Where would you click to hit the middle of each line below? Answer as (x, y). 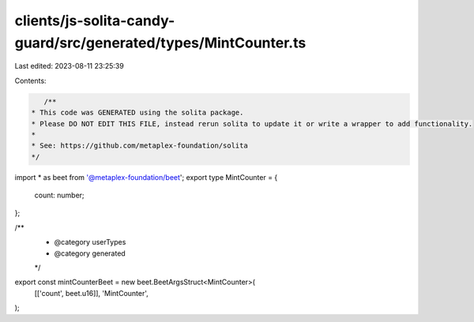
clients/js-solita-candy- (95, 21)
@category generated (90, 253)
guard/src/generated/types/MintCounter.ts (160, 43)
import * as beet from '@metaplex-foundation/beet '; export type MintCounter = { (146, 177)
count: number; (59, 195)
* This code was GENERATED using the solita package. (137, 113)
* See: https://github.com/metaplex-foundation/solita (139, 146)
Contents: (30, 80)
